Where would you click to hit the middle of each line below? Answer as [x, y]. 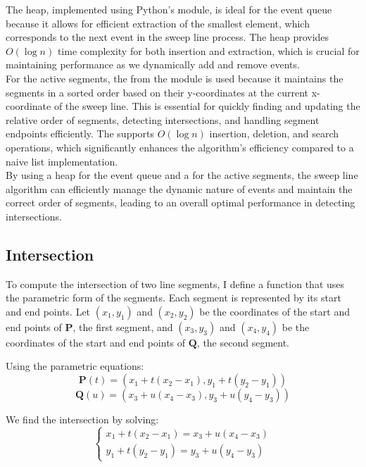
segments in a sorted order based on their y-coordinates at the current [157, 92]
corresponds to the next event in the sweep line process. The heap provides [168, 37]
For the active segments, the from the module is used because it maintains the [175, 78]
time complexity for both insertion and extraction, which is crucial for [208, 50]
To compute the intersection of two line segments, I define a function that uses [175, 284]
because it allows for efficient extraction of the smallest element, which [158, 23]
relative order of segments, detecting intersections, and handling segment [163, 119]
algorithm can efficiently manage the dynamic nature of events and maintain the [179, 188]
